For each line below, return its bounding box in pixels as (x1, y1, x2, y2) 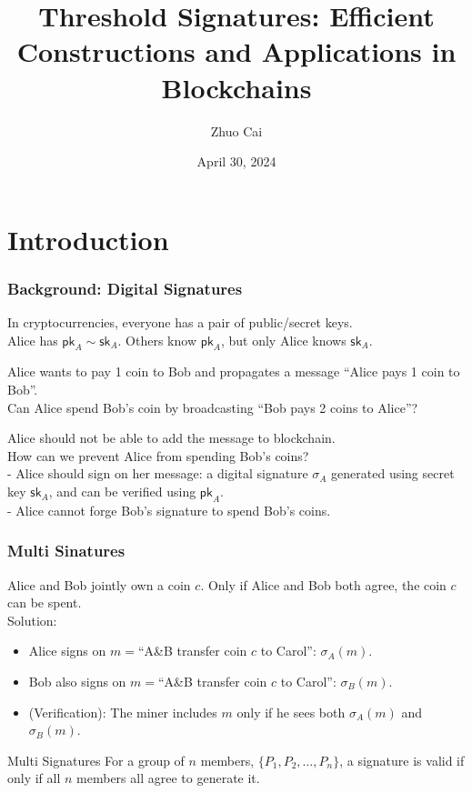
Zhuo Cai (210, 121, 263, 140)
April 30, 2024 (196, 152, 276, 171)
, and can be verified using (48, 482, 196, 501)
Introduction (7, 220, 169, 257)
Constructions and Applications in (16, 33, 457, 70)
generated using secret (331, 464, 455, 483)
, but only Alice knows (220, 330, 346, 349)
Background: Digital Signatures (7, 276, 243, 299)
